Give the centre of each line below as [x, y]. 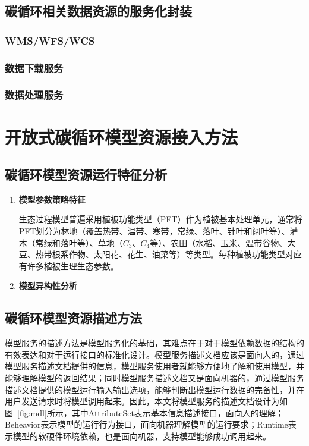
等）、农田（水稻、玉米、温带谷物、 [219, 242]
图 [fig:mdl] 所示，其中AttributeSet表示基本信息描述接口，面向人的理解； [144, 412]
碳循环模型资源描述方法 [73, 318]
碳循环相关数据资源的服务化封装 [98, 11]
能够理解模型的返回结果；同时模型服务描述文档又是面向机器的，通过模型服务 [154, 378]
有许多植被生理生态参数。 [69, 266]
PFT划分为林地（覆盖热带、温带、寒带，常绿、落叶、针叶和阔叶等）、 [154, 231]
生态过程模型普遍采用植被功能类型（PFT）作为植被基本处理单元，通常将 [160, 219]
